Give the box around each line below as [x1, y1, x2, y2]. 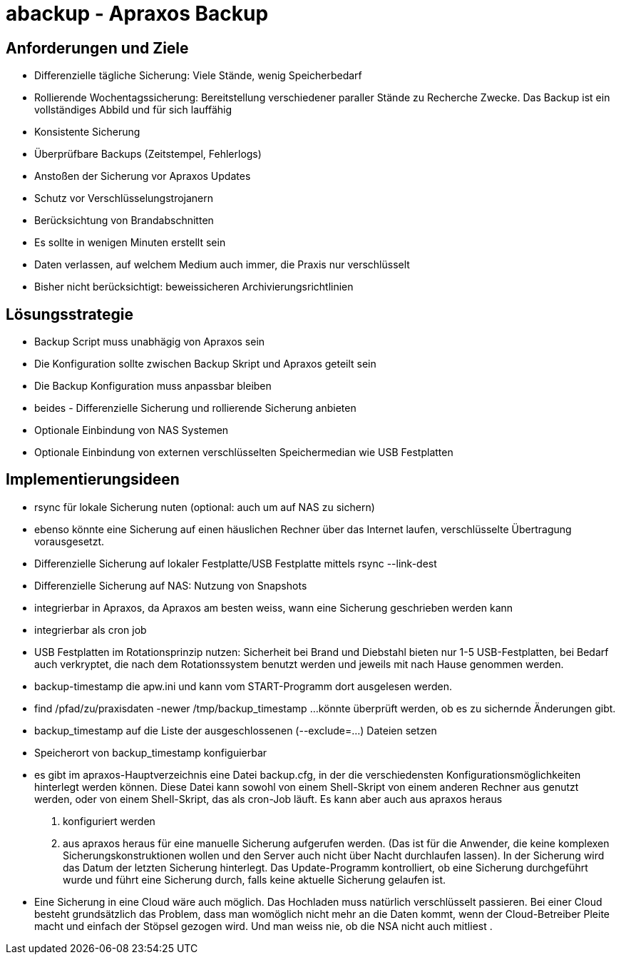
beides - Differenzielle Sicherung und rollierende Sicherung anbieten [34, 402, 356, 415]
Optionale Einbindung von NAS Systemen [34, 424, 229, 437]
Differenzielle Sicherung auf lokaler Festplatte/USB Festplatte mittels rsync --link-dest [34, 557, 437, 570]
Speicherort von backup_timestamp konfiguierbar [34, 746, 267, 759]
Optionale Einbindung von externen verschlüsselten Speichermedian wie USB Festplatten [34, 446, 453, 459]
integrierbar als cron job [34, 623, 147, 636]
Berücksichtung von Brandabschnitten [34, 214, 214, 227]
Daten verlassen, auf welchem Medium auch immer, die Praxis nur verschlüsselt [34, 258, 410, 271]
